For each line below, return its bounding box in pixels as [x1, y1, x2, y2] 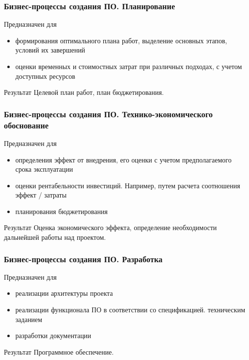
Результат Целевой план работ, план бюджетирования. [4, 87, 164, 97]
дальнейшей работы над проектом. [4, 232, 106, 242]
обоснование [4, 119, 49, 131]
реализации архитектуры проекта [15, 288, 113, 298]
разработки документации [15, 330, 91, 341]
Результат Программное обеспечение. [4, 346, 114, 357]
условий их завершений [15, 45, 85, 55]
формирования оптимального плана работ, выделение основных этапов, [15, 35, 227, 45]
